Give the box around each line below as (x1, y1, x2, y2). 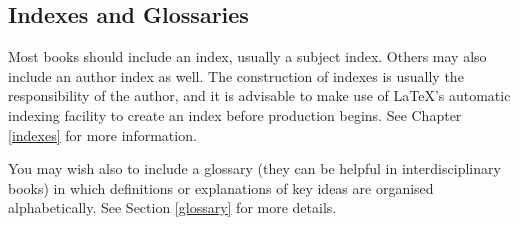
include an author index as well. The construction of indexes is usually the (8, 65, 464, 86)
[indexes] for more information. (8, 124, 197, 145)
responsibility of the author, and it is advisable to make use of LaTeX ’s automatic (8, 85, 511, 106)
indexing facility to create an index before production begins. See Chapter (8, 104, 462, 125)
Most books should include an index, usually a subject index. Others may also (8, 46, 487, 67)
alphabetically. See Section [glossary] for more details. (8, 197, 337, 218)
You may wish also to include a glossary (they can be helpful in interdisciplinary (8, 158, 501, 179)
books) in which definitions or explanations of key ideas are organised (8, 177, 434, 198)
